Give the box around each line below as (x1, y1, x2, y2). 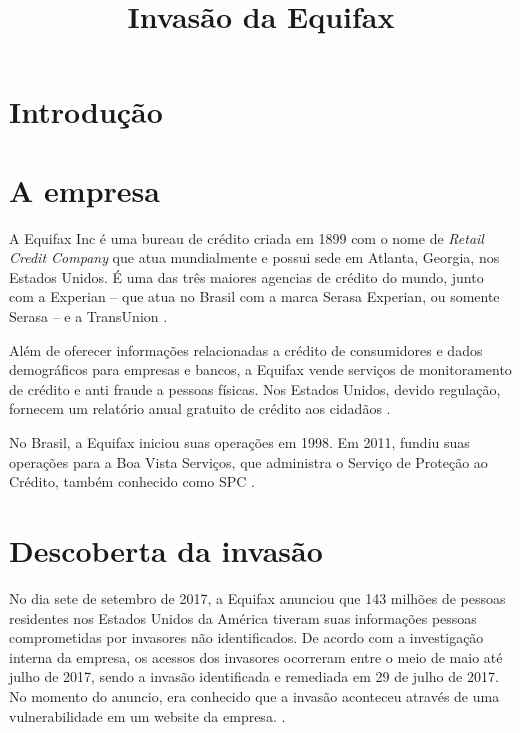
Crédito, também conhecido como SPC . (9, 471, 256, 492)
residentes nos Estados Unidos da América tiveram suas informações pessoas (9, 607, 477, 628)
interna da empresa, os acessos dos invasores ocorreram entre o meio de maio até (9, 646, 503, 667)
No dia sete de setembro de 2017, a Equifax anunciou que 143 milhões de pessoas (9, 587, 506, 608)
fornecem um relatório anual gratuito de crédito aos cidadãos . (9, 398, 391, 419)
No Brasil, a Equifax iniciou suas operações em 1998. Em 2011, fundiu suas (9, 432, 470, 453)
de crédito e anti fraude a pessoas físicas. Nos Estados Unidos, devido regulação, (9, 378, 501, 399)
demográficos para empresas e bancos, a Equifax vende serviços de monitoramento (9, 359, 512, 380)
